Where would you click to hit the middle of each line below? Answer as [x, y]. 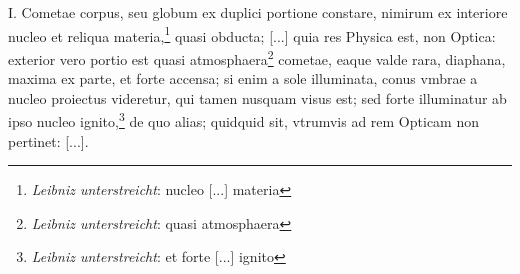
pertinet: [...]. [48, 140]
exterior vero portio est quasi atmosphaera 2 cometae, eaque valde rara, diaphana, [257, 57]
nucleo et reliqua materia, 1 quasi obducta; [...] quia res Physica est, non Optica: [252, 34]
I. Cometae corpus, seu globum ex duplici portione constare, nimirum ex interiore [258, 12]
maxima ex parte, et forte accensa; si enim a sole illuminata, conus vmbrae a [243, 78]
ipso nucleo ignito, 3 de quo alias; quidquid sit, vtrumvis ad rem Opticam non [243, 119]
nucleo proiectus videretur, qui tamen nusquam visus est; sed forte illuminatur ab [257, 97]
